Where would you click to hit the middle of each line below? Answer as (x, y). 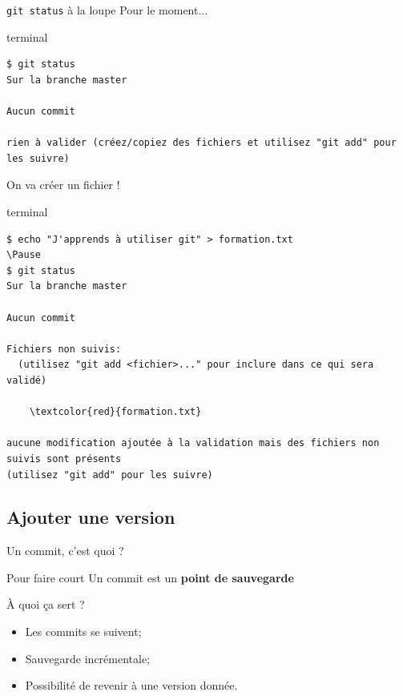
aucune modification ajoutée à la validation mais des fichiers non (193, 443)
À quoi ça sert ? (46, 604)
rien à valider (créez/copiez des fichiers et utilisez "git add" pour (201, 143)
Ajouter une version (91, 517)
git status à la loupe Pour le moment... (107, 10)
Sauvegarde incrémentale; (88, 658)
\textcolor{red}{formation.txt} (115, 412)
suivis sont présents (64, 459)
